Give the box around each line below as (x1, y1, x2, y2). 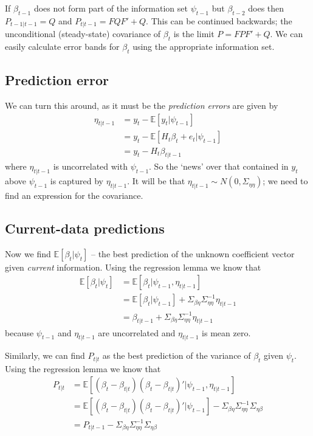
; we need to (263, 175, 308, 187)
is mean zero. (202, 326, 251, 339)
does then (248, 2, 284, 14)
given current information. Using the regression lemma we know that (5, 260, 261, 273)
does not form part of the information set (33, 2, 188, 14)
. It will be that (127, 175, 185, 187)
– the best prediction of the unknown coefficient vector (91, 247, 295, 260)
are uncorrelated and (98, 326, 176, 339)
